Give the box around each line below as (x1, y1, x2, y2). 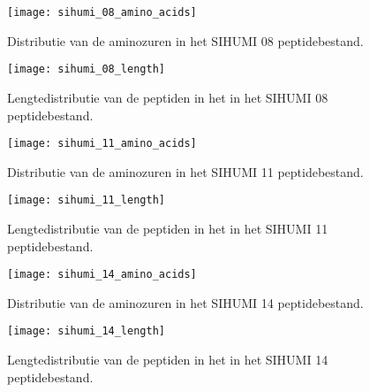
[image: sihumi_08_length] (7, 63, 165, 76)
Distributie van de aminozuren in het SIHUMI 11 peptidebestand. (7, 162, 364, 181)
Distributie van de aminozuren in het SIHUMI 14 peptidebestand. (7, 293, 364, 311)
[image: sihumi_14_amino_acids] (7, 268, 197, 281)
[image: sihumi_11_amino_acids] (7, 137, 197, 150)
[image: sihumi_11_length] (7, 194, 165, 207)
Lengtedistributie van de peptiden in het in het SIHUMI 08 (7, 88, 328, 106)
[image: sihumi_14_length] (7, 325, 165, 338)
